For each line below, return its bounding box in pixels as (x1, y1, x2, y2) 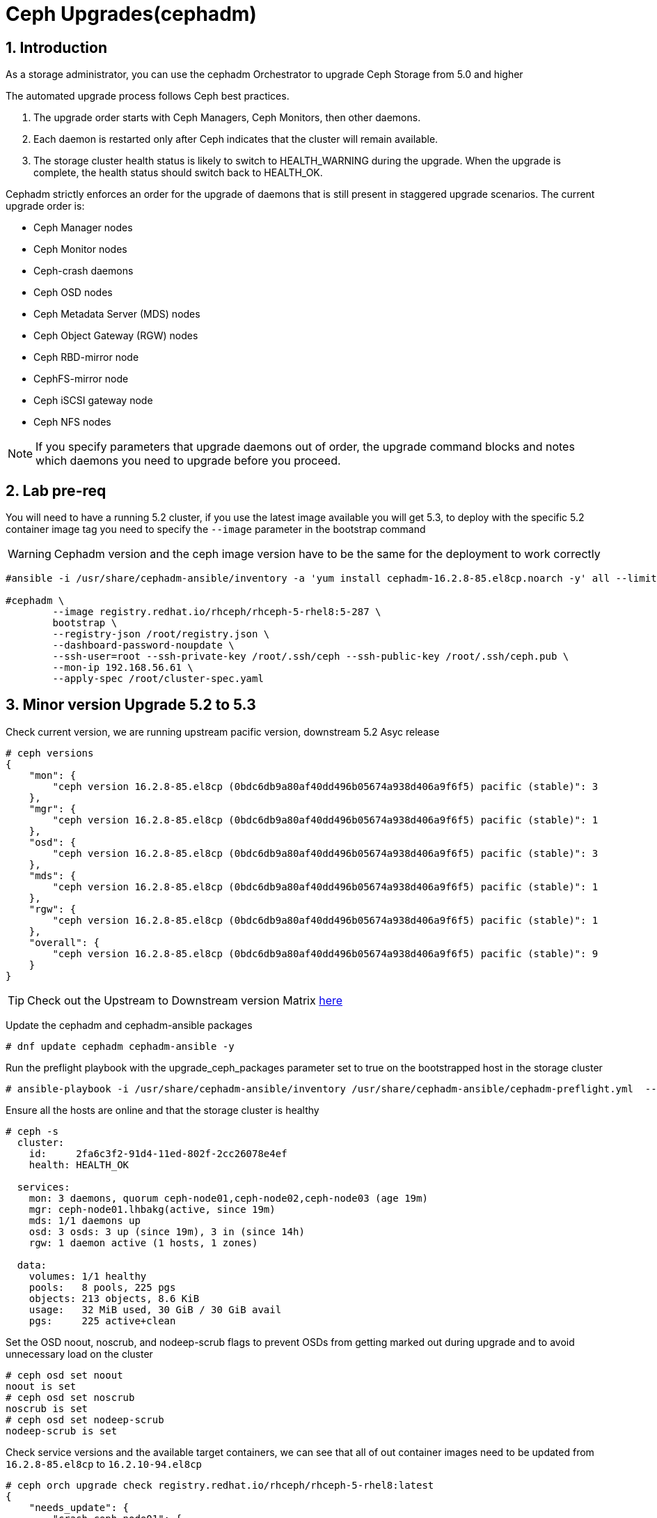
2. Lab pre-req (6, 481, 106, 499)
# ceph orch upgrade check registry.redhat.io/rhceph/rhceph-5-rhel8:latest (6, 1479, 434, 1491)
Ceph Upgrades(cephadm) (6, 2, 257, 26)
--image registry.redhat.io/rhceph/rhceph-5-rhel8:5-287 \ (52, 606, 381, 618)
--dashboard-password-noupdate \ (52, 640, 235, 651)
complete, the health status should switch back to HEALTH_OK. (33, 166, 323, 179)
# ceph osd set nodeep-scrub (6, 1414, 164, 1425)
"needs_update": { (29, 1501, 129, 1513)
